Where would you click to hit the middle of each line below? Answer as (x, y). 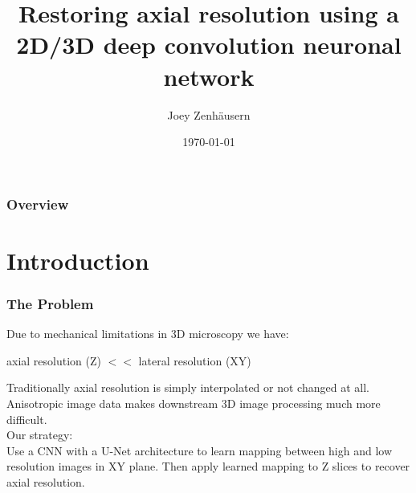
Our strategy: (40, 435)
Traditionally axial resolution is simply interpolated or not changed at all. (188, 387)
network (209, 76)
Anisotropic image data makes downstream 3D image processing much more (194, 403)
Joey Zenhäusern (209, 114)
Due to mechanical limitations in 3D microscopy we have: (148, 334)
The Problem (50, 303)
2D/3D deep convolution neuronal (209, 45)
